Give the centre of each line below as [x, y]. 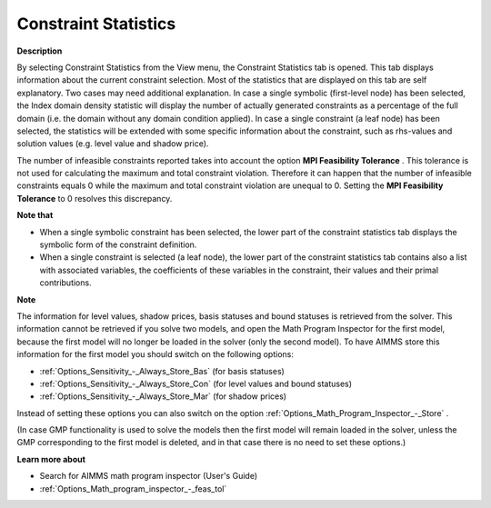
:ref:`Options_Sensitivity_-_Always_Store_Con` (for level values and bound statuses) [196, 383]
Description [40, 51]
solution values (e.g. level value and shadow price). [113, 144]
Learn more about [51, 459]
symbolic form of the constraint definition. [118, 244]
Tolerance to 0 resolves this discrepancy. [95, 198]
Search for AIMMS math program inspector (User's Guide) [149, 476]
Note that [35, 215]
